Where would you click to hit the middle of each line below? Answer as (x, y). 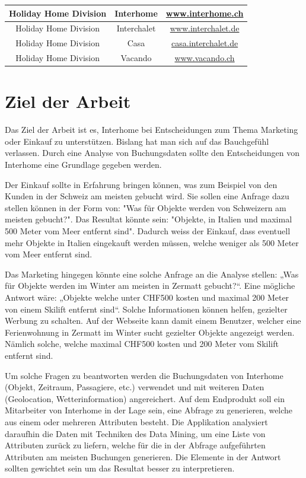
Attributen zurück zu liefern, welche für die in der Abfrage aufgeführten (135, 445)
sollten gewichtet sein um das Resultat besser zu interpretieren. (120, 468)
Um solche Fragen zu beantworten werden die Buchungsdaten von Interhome (144, 375)
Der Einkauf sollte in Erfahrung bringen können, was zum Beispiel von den (141, 184)
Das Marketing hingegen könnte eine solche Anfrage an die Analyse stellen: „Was (152, 274)
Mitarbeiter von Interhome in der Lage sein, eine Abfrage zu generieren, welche (149, 410)
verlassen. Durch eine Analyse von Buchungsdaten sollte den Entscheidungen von (152, 153)
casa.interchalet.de (205, 43)
